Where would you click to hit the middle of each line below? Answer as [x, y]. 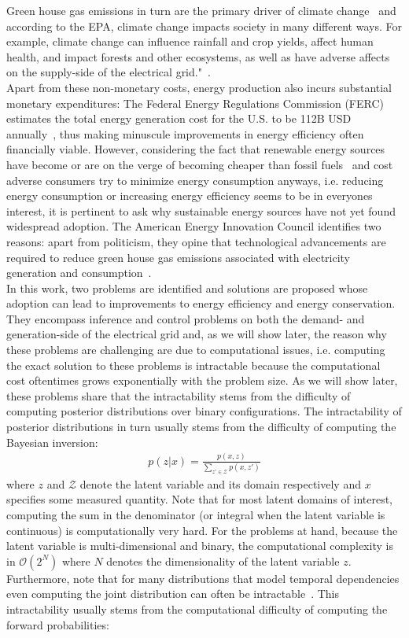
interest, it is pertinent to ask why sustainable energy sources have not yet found [201, 210]
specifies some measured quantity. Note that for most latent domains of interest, [200, 499]
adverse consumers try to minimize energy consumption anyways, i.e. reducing [195, 180]
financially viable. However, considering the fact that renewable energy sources [196, 149]
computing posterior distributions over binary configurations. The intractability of [204, 411]
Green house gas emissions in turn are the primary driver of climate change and [201, 10]
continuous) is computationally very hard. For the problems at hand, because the [202, 530]
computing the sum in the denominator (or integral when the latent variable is [196, 514]
